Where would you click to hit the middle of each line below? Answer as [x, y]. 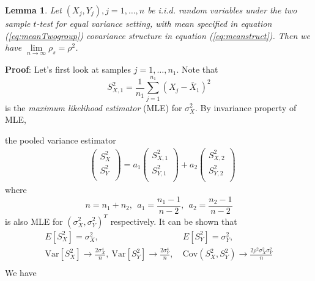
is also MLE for [34, 221]
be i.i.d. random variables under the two [222, 10]
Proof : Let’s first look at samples [68, 69]
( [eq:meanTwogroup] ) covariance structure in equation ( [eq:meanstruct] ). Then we [158, 35]
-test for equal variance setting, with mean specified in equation [154, 23]
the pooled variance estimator [61, 140]
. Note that [197, 69]
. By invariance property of [246, 107]
